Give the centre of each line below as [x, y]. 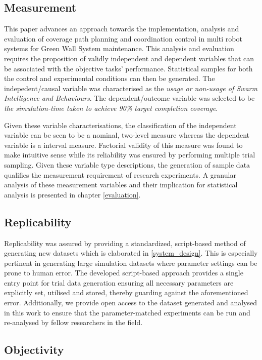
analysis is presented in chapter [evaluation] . [72, 194]
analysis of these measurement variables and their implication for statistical [121, 185]
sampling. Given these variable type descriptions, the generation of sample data [127, 164]
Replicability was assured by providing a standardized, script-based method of [125, 243]
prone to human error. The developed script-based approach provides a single [124, 273]
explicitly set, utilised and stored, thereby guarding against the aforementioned [126, 292]
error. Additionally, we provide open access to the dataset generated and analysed [131, 303]
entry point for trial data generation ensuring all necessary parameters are [119, 282]
